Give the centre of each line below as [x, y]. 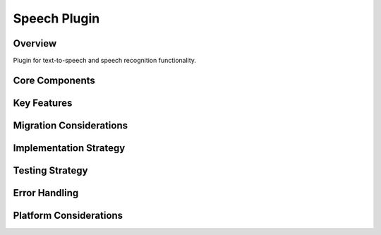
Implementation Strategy [69, 148]
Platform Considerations [68, 215]
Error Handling [46, 193]
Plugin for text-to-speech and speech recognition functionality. [105, 61]
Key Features [43, 103]
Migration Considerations [71, 125]
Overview [35, 43]
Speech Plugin [56, 18]
